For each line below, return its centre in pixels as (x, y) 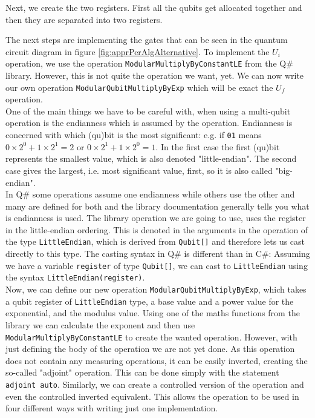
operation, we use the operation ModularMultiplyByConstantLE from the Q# (149, 63)
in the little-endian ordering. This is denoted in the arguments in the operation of (157, 229)
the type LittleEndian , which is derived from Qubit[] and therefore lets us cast (155, 241)
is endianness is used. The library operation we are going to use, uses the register (156, 218)
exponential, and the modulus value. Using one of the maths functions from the (153, 313)
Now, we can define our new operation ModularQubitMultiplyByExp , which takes (156, 289)
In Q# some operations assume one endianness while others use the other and (150, 194)
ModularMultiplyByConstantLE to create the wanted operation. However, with (151, 337)
